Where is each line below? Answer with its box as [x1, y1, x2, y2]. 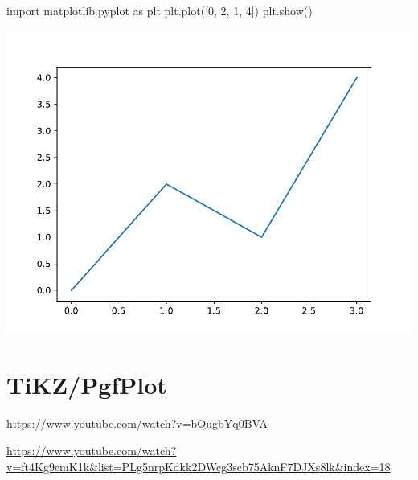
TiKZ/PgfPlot [6, 368, 167, 401]
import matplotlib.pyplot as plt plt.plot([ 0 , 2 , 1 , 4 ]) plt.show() [6, 2, 313, 18]
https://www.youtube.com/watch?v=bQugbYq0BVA [6, 415, 268, 432]
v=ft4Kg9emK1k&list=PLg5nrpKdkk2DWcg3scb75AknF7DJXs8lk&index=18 [6, 457, 391, 474]
